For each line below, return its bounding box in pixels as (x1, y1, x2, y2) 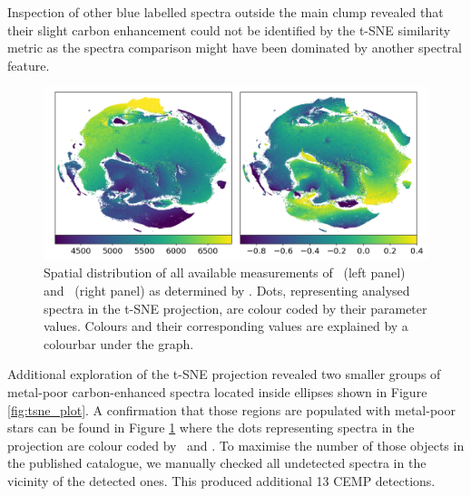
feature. (7, 55, 50, 74)
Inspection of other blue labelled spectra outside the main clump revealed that (7, 3, 444, 21)
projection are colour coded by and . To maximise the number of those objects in (7, 435, 465, 454)
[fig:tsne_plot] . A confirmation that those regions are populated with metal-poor (7, 400, 456, 419)
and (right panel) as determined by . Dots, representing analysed (44, 281, 410, 300)
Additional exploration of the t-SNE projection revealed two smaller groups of (7, 365, 441, 384)
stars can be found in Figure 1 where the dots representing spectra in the (7, 418, 415, 437)
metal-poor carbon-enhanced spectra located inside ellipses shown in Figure (7, 383, 427, 401)
